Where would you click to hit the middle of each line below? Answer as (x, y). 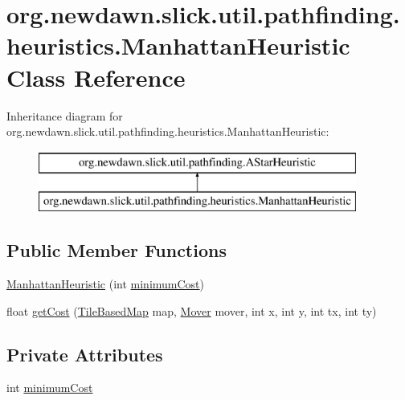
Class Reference (96, 77)
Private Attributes (85, 354)
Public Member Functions (117, 250)
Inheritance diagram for (65, 115)
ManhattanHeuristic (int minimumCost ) (106, 284)
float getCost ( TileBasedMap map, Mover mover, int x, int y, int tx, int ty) (192, 310)
